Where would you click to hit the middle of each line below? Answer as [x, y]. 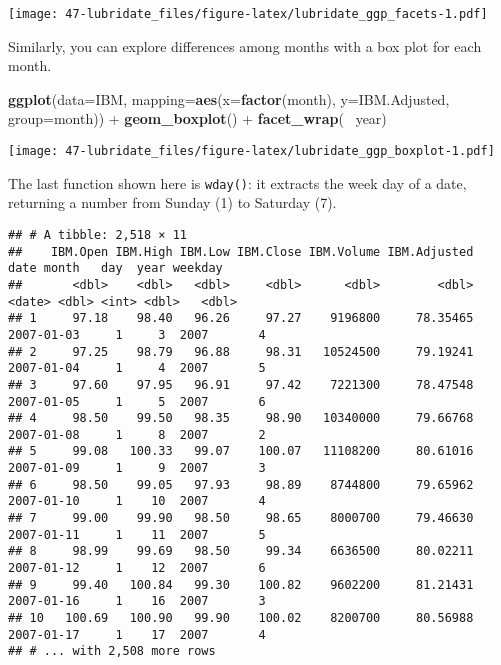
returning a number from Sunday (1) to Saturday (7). [172, 202]
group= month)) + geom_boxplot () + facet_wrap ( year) [197, 118]
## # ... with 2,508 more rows [112, 651]
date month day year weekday [115, 268]
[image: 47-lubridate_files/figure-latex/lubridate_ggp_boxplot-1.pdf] [251, 151]
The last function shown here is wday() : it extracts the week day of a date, [237, 182]
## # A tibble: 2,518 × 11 [97, 234]
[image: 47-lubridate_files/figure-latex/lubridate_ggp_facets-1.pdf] [248, 14]
